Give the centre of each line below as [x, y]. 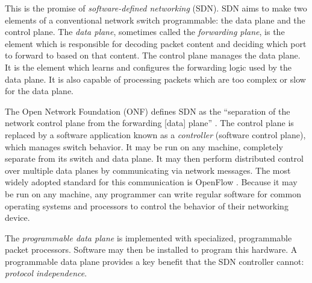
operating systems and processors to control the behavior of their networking [147, 205]
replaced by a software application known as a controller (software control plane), [155, 134]
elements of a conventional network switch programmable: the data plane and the [155, 20]
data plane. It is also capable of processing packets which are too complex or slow [155, 79]
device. [17, 218]
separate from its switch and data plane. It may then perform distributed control [154, 158]
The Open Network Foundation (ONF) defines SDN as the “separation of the [148, 111]
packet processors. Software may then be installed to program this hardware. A [151, 250]
